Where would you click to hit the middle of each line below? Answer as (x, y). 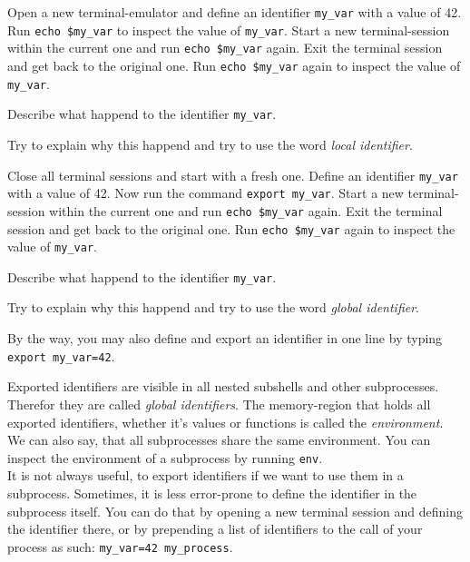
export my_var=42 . (61, 355)
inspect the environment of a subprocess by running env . (165, 457)
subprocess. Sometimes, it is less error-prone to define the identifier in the (212, 493)
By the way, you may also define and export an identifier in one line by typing (225, 338)
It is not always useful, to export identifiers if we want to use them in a (206, 475)
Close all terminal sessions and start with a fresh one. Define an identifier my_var (233, 175)
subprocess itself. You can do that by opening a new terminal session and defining (235, 511)
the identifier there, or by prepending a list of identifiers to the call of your (215, 529)
